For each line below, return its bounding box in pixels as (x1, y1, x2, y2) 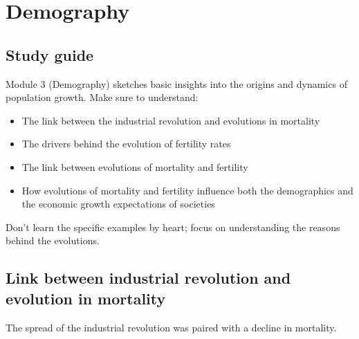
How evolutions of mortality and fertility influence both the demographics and (21, 183, 353, 197)
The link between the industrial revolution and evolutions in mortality (21, 113, 320, 127)
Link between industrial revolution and (6, 267, 291, 288)
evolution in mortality (6, 287, 166, 309)
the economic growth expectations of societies (21, 196, 215, 211)
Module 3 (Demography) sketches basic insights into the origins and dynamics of (6, 76, 347, 91)
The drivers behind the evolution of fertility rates (21, 136, 231, 151)
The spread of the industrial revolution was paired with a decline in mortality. (6, 320, 337, 334)
